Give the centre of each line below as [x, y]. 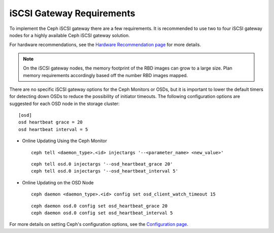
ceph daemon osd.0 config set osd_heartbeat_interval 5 [102, 213]
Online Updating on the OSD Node [58, 182]
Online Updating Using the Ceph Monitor [65, 141]
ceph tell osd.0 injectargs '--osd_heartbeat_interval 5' [105, 171]
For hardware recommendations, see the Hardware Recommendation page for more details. [105, 45]
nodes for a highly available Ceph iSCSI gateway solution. [70, 35]
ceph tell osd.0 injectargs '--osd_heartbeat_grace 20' [102, 164]
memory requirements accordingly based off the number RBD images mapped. [106, 75]
